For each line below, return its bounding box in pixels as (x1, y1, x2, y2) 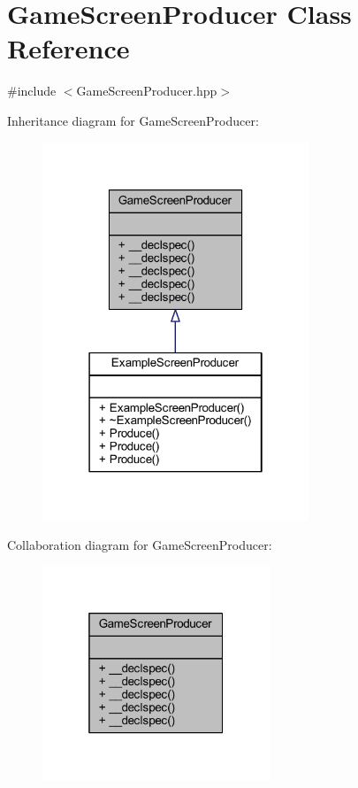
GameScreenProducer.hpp (76, 81, 217, 100)
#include (7, 81, 57, 100)
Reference (7, 30, 130, 66)
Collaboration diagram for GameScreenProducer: (7, 535, 272, 553)
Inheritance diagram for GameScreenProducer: (7, 111, 259, 129)
